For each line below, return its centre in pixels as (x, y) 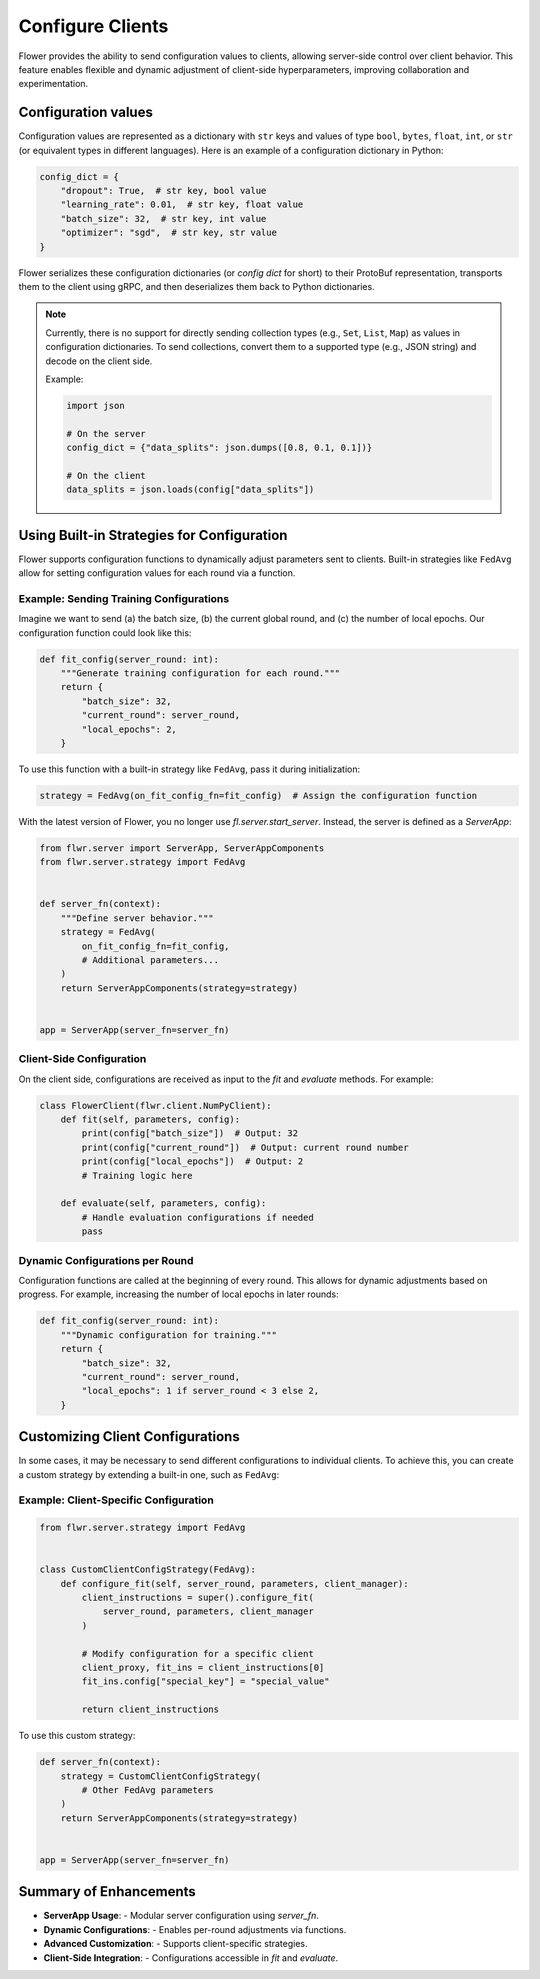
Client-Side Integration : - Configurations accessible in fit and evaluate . (191, 1957)
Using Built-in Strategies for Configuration (153, 535)
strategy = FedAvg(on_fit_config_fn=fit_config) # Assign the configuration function (258, 795)
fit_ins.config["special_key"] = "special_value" (205, 1681)
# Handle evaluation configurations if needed (197, 1217)
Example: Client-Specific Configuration (116, 1500)
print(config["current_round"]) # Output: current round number (245, 1147)
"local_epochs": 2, (129, 729)
